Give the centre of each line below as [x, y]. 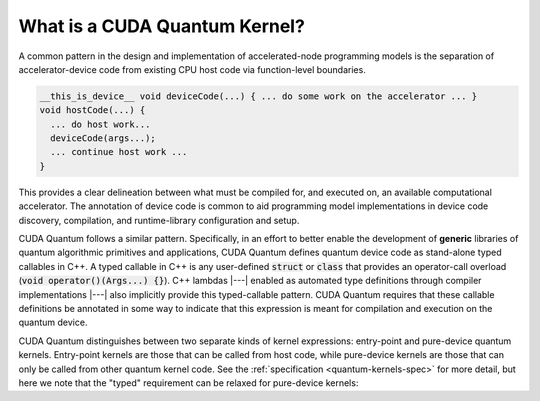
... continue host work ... [119, 152]
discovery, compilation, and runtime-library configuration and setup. [159, 220]
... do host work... [100, 124]
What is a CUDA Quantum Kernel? [161, 26]
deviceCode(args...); [103, 138]
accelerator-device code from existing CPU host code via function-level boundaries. [192, 69]
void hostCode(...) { [92, 110]
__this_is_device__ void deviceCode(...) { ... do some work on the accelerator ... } [258, 96]
